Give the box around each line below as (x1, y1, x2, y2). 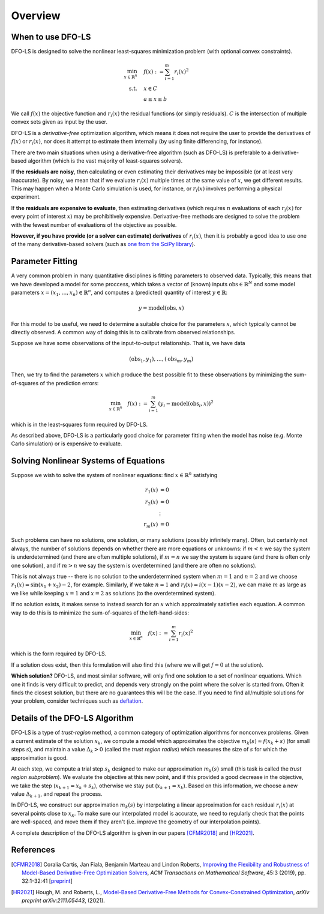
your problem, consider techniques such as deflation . (11, 697, 143, 705)
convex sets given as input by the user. (11, 118, 108, 125)
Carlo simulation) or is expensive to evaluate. (11, 440, 122, 447)
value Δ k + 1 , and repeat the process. (11, 790, 103, 799)
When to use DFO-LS (11, 32, 91, 42)
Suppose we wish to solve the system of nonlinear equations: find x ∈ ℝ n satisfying (11, 471, 218, 479)
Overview (11, 9, 61, 22)
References (11, 845, 55, 855)
